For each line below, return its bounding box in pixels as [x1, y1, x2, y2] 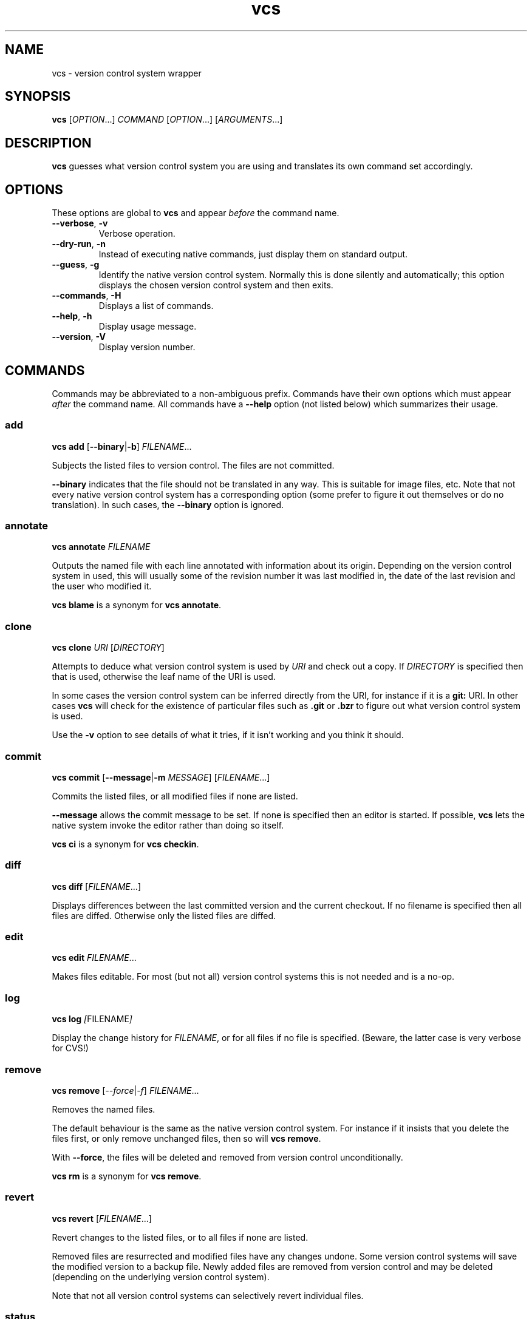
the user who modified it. [52, 581, 152, 592]
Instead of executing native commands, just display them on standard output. [98, 249, 408, 260]
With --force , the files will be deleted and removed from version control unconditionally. [52, 1151, 403, 1162]
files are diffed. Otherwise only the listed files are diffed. [52, 910, 276, 921]
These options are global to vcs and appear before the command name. [52, 208, 339, 219]
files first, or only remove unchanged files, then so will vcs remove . [52, 1133, 321, 1144]
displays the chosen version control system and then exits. [98, 280, 333, 291]
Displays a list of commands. [98, 300, 214, 311]
